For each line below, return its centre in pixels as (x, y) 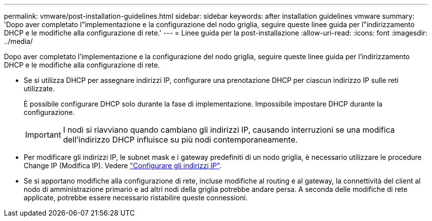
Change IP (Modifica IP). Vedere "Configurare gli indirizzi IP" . (123, 166)
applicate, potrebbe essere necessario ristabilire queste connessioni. (136, 198)
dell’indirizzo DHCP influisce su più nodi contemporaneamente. (180, 140)
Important (43, 135)
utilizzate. (39, 89)
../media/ (18, 41)
